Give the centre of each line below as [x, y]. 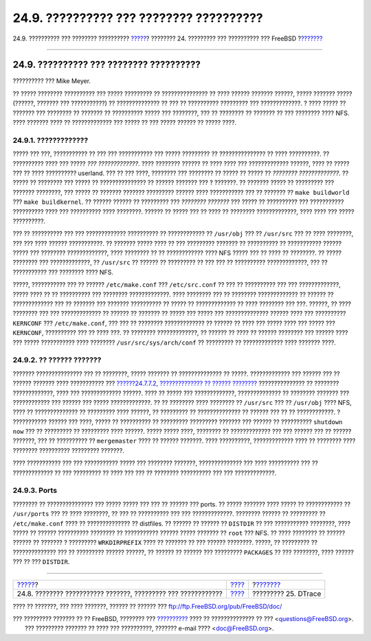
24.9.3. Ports [35, 491]
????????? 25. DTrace [286, 594]
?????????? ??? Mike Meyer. [52, 81]
